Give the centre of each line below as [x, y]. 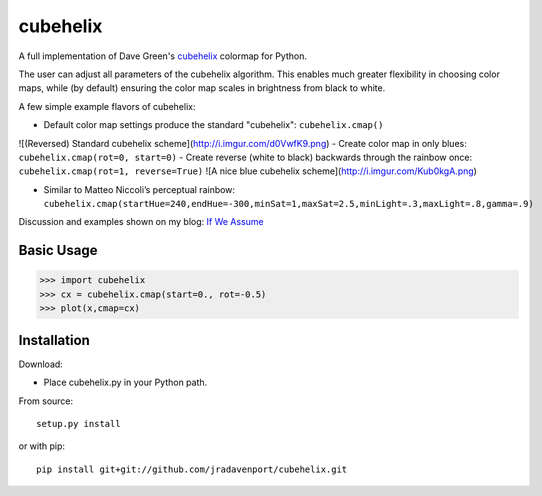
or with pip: [41, 446]
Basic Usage [58, 250]
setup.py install [78, 423]
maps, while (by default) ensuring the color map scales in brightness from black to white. [202, 88]
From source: [46, 401]
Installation [54, 340]
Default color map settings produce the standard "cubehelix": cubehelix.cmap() [213, 125]
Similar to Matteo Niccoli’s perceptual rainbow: [139, 189]
